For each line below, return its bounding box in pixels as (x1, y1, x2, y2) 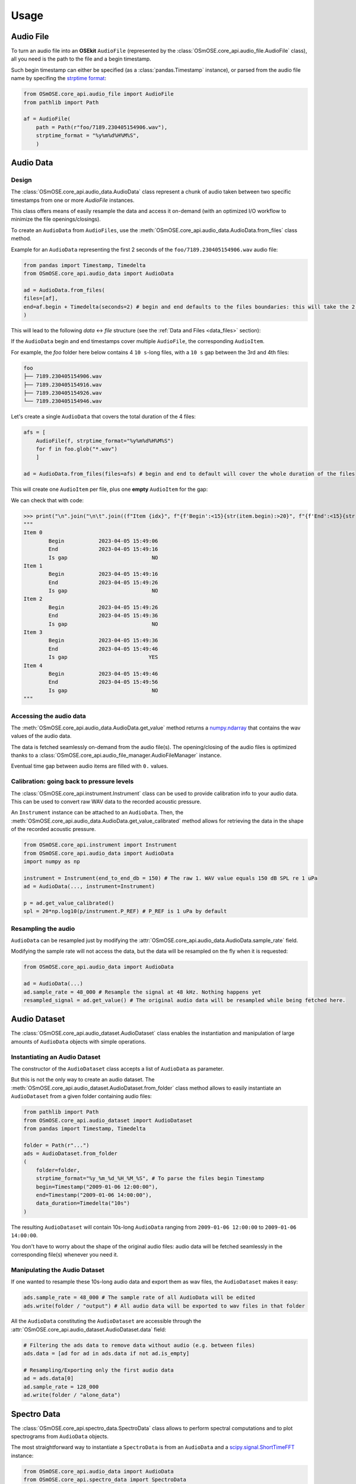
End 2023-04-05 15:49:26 (48, 579, 158, 586)
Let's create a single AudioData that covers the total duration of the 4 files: (11, 413, 196, 420)
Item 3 (23, 629, 43, 636)
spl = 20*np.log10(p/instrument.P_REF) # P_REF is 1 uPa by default (23, 908, 227, 915)
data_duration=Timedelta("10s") (36, 1200, 131, 1207)
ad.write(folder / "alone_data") (23, 1392, 121, 1399)
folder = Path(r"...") (23, 1141, 90, 1149)
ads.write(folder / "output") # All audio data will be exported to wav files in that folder (23, 1302, 306, 1309)
